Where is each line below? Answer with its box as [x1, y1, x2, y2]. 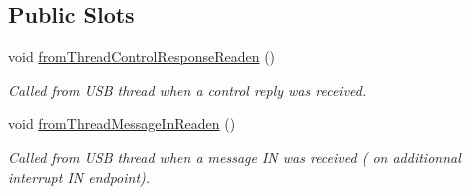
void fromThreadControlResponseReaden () [8, 46, 276, 67]
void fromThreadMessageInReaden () [8, 113, 236, 134]
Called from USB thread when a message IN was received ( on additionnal [8, 146, 461, 167]
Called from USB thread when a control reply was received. [8, 79, 367, 100]
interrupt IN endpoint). [8, 166, 151, 187]
